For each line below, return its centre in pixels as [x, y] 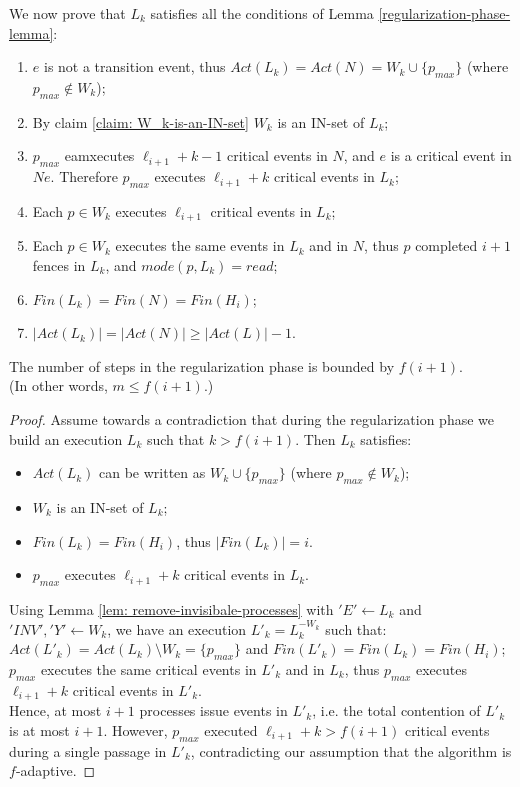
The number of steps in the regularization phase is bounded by [202, 365]
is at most [39, 729]
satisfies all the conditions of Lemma [262, 13]
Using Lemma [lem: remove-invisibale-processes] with [171, 608]
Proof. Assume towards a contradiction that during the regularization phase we [252, 418]
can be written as [152, 472]
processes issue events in [213, 710]
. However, [135, 729]
